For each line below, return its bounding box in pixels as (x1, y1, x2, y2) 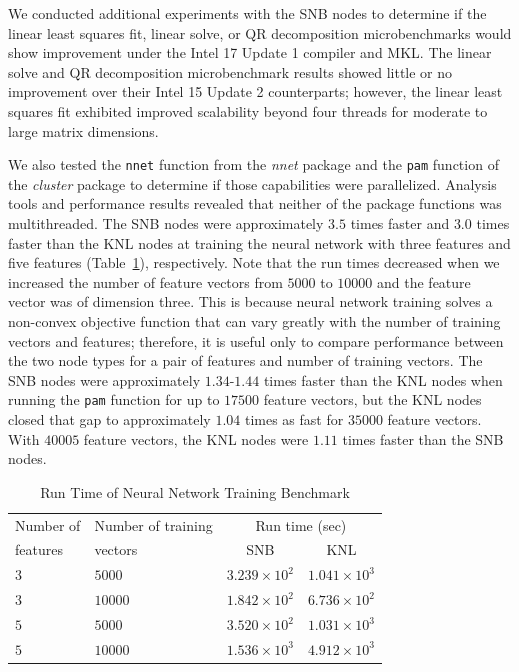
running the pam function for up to (8, 389, 220, 410)
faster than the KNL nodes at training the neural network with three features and (8, 232, 511, 253)
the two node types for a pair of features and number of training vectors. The (8, 350, 483, 371)
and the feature (377, 271, 471, 292)
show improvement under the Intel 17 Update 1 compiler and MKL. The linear (8, 42, 492, 63)
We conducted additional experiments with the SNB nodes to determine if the (8, 3, 487, 23)
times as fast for (244, 409, 344, 429)
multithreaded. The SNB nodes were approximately (8, 213, 324, 233)
